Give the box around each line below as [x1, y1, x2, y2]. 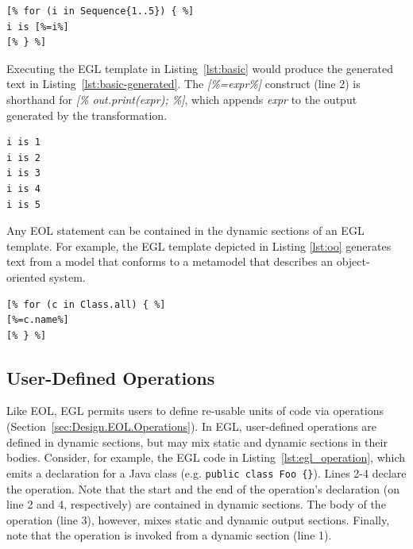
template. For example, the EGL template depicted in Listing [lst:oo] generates [6, 237, 392, 254]
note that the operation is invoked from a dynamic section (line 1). [6, 527, 332, 543]
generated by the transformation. [6, 106, 168, 123]
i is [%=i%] [6, 21, 69, 33]
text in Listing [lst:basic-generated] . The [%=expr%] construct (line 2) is [6, 75, 361, 92]
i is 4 [6, 182, 41, 194]
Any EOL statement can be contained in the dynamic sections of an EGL [6, 222, 365, 239]
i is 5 [6, 198, 41, 210]
